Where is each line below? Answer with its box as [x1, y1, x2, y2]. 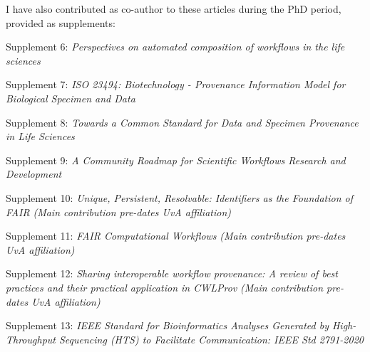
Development [6, 166, 62, 181]
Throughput [6, 331, 56, 346]
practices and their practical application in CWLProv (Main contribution [6, 279, 324, 294]
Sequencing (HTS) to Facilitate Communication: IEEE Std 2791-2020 [58, 331, 364, 346]
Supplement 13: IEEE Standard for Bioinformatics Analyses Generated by [6, 318, 329, 333]
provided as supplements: [6, 15, 115, 30]
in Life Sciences [6, 129, 75, 144]
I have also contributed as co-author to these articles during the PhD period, [6, 1, 341, 16]
